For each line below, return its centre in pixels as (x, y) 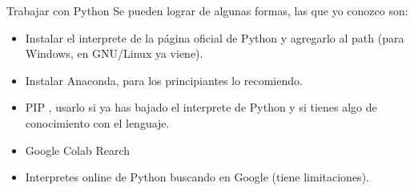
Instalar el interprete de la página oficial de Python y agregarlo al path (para (215, 37)
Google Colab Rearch (78, 150)
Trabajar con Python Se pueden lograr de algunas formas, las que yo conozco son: (207, 10)
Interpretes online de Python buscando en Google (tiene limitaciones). (197, 177)
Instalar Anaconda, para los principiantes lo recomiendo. (164, 80)
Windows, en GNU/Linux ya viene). (114, 53)
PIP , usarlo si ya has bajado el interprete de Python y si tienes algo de (201, 107)
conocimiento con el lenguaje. (97, 122)
